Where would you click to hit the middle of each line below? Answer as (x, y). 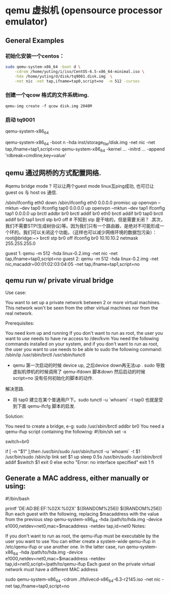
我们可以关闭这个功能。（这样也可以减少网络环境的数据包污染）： (90, 232)
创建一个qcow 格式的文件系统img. (47, 95)
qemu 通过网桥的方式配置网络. (53, 173)
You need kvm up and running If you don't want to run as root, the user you (84, 333)
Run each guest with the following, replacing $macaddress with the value (82, 514)
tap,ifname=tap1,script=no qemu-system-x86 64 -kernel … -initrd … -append (85, 150)
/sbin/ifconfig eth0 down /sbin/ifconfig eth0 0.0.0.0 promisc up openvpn (81, 203)
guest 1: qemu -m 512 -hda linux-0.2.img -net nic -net (62, 254)
